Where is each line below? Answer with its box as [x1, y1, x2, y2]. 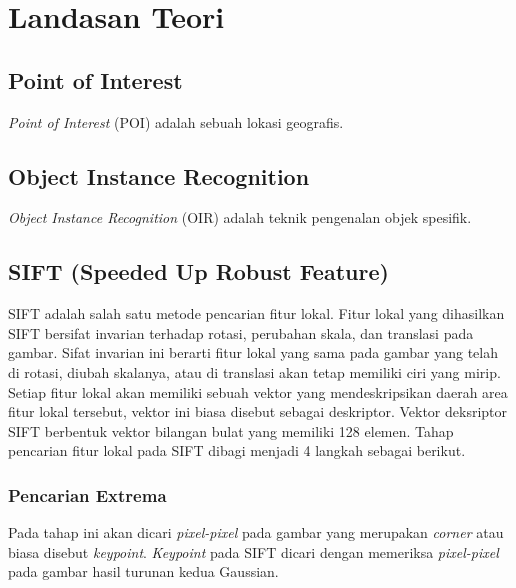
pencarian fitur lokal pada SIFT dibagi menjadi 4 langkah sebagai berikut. [8, 440, 466, 461]
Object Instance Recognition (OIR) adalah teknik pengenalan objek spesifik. [8, 207, 472, 228]
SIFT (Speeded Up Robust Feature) [8, 256, 389, 287]
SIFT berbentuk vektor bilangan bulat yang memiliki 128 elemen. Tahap [8, 420, 454, 441]
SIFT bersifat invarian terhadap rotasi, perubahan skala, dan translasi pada [8, 322, 474, 343]
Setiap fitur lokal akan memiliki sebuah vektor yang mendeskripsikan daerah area [8, 381, 508, 402]
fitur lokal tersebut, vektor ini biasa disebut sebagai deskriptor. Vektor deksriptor [8, 401, 507, 422]
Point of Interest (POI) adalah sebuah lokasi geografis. [8, 111, 344, 132]
